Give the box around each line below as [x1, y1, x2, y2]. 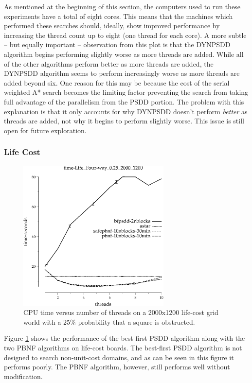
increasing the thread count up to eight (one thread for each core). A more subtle [4, 30, 247, 40]
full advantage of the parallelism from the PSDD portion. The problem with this [4, 96, 244, 106]
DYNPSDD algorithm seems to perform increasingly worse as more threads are [4, 68, 240, 78]
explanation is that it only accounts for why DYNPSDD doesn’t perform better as [4, 106, 248, 116]
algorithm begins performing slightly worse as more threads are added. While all [4, 49, 244, 59]
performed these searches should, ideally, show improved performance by [4, 20, 220, 31]
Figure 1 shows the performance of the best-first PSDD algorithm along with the [4, 333, 245, 343]
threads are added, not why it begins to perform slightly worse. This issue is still [4, 116, 244, 126]
